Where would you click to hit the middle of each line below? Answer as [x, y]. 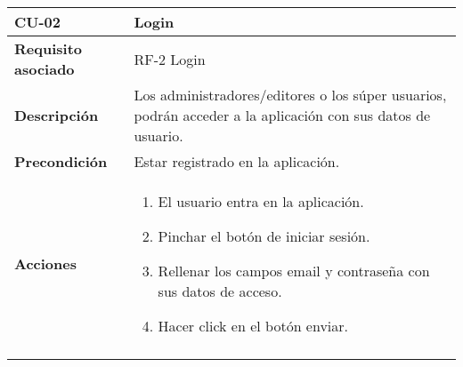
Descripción [57, 115]
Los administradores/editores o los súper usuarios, [290, 95]
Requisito [49, 48]
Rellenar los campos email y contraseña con [294, 271]
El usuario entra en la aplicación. [261, 201]
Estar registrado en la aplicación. [237, 161]
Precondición [61, 161]
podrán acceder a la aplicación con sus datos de [282, 115]
